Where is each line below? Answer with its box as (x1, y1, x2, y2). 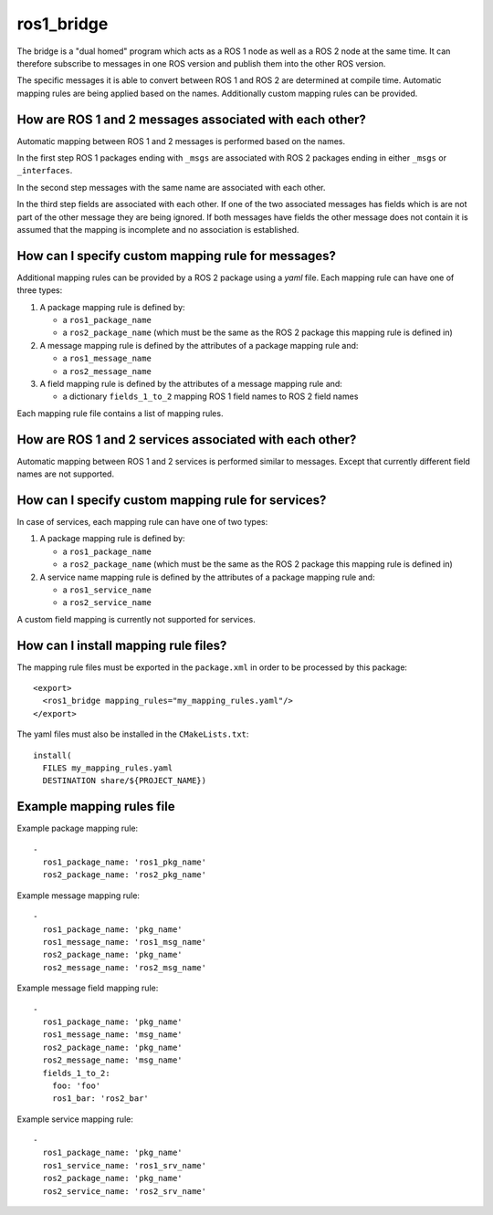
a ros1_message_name (62, 352, 152, 364)
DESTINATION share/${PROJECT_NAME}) (42, 776, 207, 786)
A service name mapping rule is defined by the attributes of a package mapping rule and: (39, 571, 375, 582)
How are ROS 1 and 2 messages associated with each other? (16, 111, 367, 127)
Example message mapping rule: (16, 890, 141, 901)
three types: (16, 285, 63, 296)
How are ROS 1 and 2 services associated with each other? (16, 432, 357, 447)
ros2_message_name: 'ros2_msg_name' (42, 962, 207, 972)
